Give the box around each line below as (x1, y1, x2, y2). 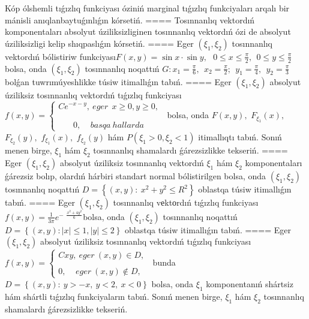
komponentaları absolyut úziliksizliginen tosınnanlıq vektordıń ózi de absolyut (5, 25, 291, 38)
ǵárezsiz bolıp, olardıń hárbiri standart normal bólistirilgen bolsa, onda (5, 170, 266, 182)
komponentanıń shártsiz (206, 277, 293, 290)
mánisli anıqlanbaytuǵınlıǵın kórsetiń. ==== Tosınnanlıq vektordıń (5, 13, 255, 26)
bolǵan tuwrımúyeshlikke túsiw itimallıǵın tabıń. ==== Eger (5, 75, 232, 88)
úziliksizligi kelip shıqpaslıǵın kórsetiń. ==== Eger (5, 37, 194, 49)
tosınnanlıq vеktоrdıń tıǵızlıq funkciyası (113, 196, 259, 209)
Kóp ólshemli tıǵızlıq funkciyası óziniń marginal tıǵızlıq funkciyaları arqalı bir (5, 2, 290, 14)
